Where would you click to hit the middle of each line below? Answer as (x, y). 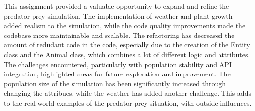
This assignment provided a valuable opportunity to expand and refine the (117, 6)
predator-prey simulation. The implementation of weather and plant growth (118, 16)
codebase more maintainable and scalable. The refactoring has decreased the (119, 35)
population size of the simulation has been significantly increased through (115, 83)
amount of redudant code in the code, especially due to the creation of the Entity (127, 45)
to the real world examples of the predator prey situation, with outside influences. (128, 102)
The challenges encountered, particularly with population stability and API (118, 64)
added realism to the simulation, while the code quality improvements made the (125, 25)
